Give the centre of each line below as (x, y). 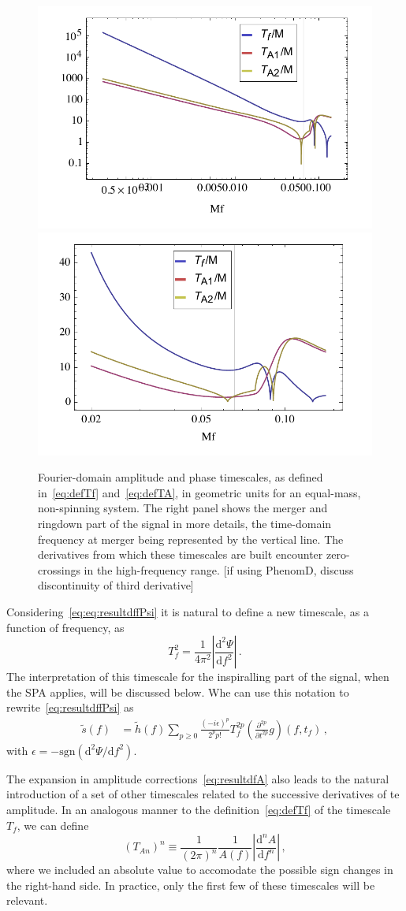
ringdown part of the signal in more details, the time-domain (185, 523)
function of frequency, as (65, 627)
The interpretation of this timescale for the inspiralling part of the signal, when (198, 677)
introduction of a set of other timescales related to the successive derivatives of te (203, 794)
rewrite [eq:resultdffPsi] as (70, 707)
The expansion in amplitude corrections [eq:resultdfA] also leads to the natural (198, 778)
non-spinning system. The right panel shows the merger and (183, 508)
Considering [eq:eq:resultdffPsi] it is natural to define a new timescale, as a (188, 611)
